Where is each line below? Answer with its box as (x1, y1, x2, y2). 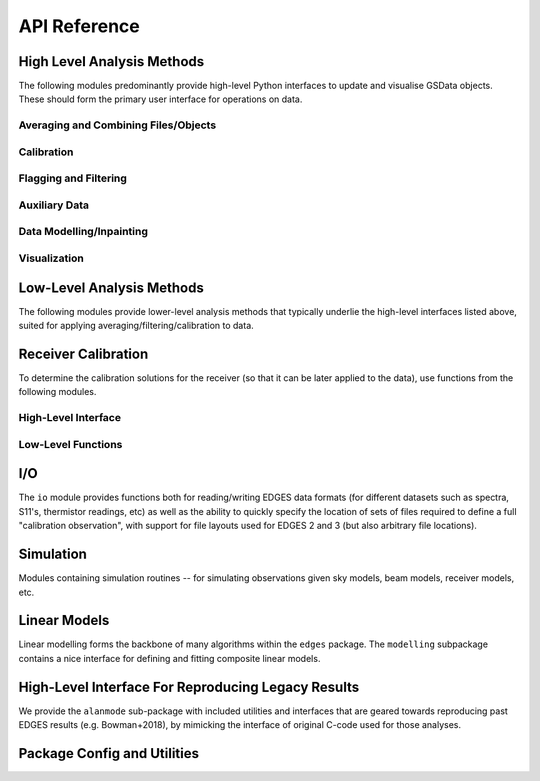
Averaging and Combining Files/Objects (18, 118, 217, 132)
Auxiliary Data (18, 198, 90, 212)
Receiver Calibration (18, 345, 149, 362)
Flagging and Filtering (18, 171, 127, 185)
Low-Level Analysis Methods (18, 279, 204, 296)
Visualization (18, 251, 84, 265)
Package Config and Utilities (18, 745, 200, 762)
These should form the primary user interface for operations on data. (18, 93, 303, 105)
